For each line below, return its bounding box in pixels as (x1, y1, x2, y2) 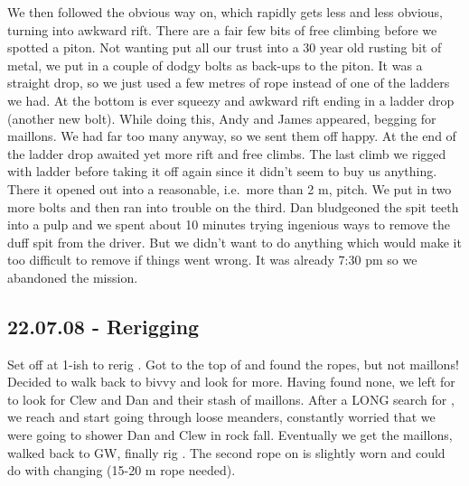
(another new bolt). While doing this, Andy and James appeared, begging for (7, 108, 436, 127)
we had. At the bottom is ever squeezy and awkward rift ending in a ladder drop (7, 90, 455, 109)
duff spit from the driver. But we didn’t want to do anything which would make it (7, 232, 462, 251)
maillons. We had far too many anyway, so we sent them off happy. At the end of (7, 126, 456, 145)
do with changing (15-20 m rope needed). (7, 461, 236, 480)
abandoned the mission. (7, 267, 138, 286)
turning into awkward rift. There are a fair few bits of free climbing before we (7, 20, 437, 39)
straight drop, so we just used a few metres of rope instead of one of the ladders (7, 73, 450, 92)
